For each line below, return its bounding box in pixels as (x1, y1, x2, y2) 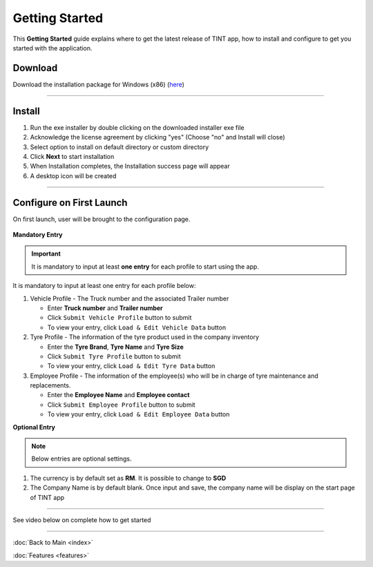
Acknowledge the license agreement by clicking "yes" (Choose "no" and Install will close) (30, 133, 286, 142)
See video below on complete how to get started (12, 515, 151, 524)
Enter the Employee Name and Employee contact (47, 391, 190, 399)
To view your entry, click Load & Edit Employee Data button (47, 410, 230, 419)
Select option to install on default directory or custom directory (30, 142, 209, 151)
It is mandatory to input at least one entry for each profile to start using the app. (31, 262, 259, 271)
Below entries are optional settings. (31, 454, 132, 463)
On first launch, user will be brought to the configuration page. (12, 215, 191, 223)
